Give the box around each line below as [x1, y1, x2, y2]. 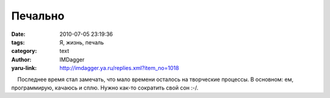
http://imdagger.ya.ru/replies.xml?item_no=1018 [59, 65, 180, 72]
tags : [11, 38, 25, 46]
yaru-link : [11, 65, 37, 72]
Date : [11, 30, 26, 38]
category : [11, 47, 37, 55]
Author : [11, 55, 32, 63]
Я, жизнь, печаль [59, 38, 104, 46]
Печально [11, 9, 65, 23]
